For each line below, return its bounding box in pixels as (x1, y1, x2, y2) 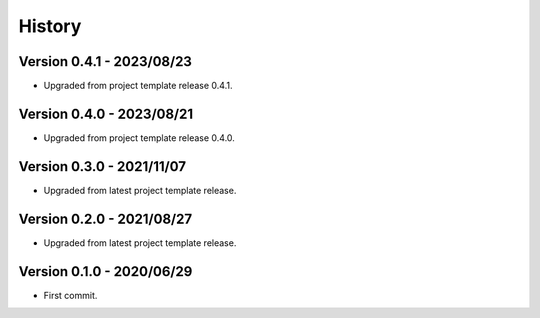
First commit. (43, 289, 98, 301)
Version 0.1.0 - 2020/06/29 (18, 263, 193, 280)
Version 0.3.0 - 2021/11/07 (18, 158, 187, 175)
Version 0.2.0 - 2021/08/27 (18, 210, 193, 227)
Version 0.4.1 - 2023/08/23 (18, 53, 192, 70)
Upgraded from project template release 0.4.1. (43, 80, 233, 92)
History (18, 15, 82, 37)
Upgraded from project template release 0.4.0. (43, 131, 235, 144)
